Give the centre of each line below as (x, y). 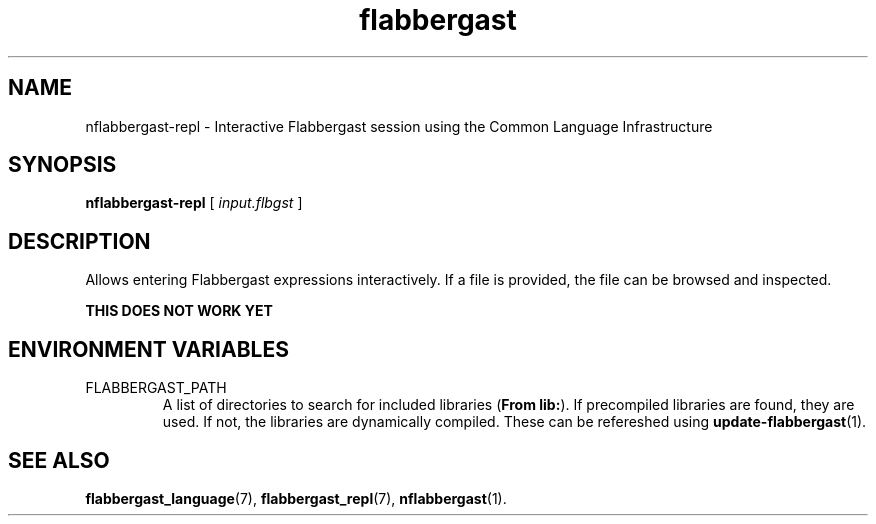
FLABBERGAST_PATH (156, 388)
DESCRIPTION (79, 241)
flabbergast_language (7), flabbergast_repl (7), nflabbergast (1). (296, 498)
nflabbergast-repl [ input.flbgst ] (194, 203)
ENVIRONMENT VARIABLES (148, 349)
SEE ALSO (59, 460)
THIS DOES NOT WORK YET (179, 311)
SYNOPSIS (62, 165)
